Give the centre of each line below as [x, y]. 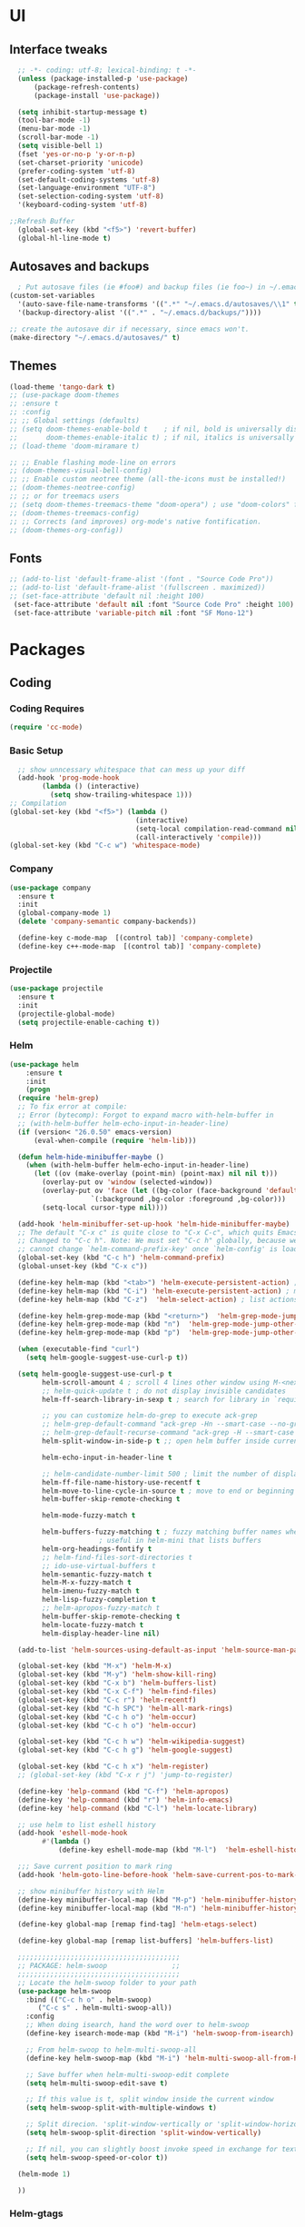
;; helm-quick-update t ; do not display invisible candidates [164, 1391]
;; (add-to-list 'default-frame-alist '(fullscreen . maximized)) [138, 588]
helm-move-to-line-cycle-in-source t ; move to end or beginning [168, 1491]
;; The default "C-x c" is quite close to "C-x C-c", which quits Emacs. [160, 1232]
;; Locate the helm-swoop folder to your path [107, 1983]
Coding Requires [47, 709]
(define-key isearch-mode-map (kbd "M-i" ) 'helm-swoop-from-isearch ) [160, 2033]
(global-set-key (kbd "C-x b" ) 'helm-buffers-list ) [118, 1683]
